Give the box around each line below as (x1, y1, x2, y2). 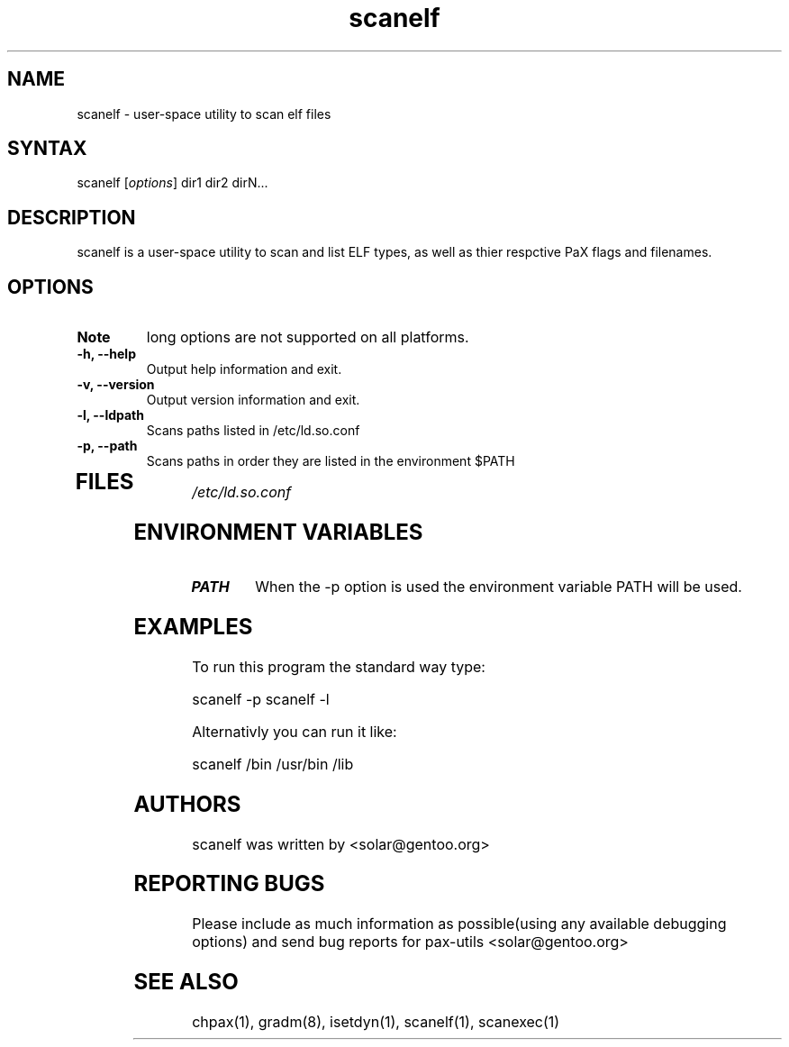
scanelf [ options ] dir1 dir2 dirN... (77, 175, 268, 191)
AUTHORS (133, 790, 241, 817)
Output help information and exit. (146, 361, 342, 378)
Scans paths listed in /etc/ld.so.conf (146, 423, 360, 439)
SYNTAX (7, 137, 87, 160)
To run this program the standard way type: (192, 657, 485, 676)
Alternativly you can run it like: (192, 722, 397, 741)
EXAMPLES (133, 613, 253, 640)
